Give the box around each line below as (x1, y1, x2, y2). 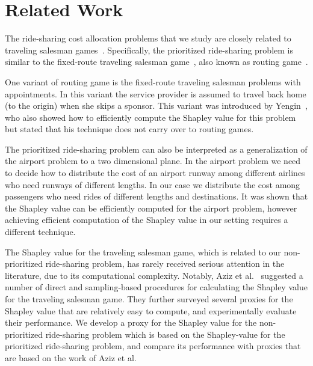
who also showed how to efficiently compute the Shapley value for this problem (5, 111, 296, 123)
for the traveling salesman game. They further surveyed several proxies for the (5, 293, 293, 305)
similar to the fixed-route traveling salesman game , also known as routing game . (5, 55, 308, 68)
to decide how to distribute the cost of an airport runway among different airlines (5, 166, 305, 179)
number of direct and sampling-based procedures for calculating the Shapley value (5, 281, 308, 293)
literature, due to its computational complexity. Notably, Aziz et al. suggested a (5, 269, 303, 281)
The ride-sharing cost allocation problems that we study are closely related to (5, 32, 291, 44)
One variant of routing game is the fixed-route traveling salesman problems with (5, 75, 301, 88)
